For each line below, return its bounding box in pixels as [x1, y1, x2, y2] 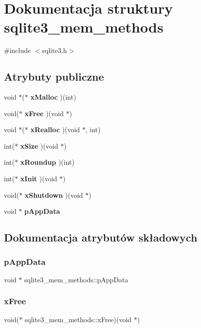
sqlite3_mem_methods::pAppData [24, 274, 128, 284]
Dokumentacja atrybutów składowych [4, 230, 198, 245]
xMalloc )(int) [30, 92, 76, 102]
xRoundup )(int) [20, 157, 74, 167]
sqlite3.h [42, 45, 67, 55]
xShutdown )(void [24, 190, 83, 200]
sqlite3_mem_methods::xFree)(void [24, 314, 132, 324]
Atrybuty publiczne [4, 69, 104, 84]
